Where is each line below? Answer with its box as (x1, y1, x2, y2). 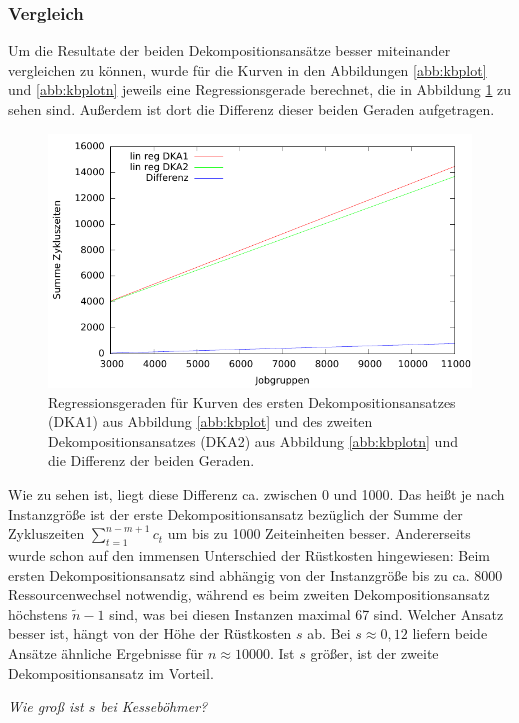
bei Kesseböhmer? (100, 696, 208, 717)
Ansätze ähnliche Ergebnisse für (8, 642, 204, 663)
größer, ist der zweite (310, 642, 439, 663)
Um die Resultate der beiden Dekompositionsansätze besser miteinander (8, 40, 451, 61)
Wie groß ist (8, 696, 84, 717)
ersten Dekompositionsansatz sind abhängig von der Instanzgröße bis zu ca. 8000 (8, 564, 503, 585)
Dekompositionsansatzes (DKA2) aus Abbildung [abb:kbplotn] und (48, 430, 458, 451)
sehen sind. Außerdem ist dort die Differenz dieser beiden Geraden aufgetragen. (8, 99, 495, 119)
